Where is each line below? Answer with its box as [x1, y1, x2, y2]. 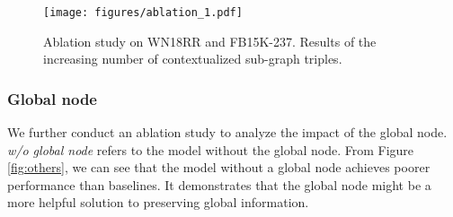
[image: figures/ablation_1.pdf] [43, 6, 243, 19]
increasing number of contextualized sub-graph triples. [43, 49, 342, 68]
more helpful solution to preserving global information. [7, 193, 309, 212]
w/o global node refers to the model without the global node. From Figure [7, 140, 414, 159]
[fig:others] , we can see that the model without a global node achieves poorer [7, 158, 431, 177]
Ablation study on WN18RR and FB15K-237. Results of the [43, 31, 377, 50]
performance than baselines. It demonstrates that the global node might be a [7, 175, 431, 194]
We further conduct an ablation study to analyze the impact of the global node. [7, 123, 448, 142]
